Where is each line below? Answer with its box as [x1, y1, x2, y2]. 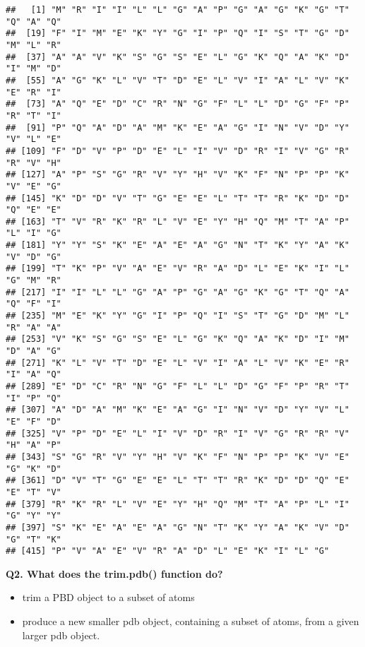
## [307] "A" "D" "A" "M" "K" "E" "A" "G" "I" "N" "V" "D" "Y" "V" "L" [6, 405, 349, 415]
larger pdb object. [22, 627, 100, 642]
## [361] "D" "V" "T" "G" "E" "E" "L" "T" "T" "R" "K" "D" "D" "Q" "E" [6, 475, 349, 486]
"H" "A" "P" [6, 440, 61, 451]
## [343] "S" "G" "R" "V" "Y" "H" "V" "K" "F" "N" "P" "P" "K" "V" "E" [6, 451, 349, 462]
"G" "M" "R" [6, 275, 61, 286]
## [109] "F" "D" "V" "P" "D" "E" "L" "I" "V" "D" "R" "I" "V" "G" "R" [6, 146, 349, 156]
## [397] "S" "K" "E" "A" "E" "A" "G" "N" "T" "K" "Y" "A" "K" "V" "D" [6, 522, 349, 533]
